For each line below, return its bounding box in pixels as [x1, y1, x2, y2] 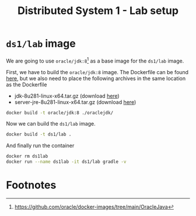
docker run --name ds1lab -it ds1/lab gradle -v [6, 159, 127, 165]
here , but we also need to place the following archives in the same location [6, 75, 185, 82]
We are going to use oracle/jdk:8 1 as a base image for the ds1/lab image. [6, 56, 184, 64]
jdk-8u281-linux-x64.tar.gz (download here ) [14, 92, 120, 99]
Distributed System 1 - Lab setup [17, 4, 179, 18]
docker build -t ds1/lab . [6, 131, 72, 138]
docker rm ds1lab [6, 154, 48, 159]
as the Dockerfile [6, 81, 47, 88]
